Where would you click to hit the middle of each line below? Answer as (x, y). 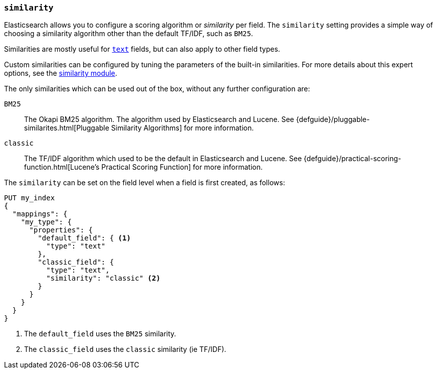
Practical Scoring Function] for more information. (182, 167)
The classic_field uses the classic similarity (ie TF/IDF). (125, 349)
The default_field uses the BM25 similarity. (100, 334)
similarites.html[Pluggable (67, 128)
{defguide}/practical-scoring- (353, 159)
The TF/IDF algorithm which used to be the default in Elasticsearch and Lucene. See (163, 159)
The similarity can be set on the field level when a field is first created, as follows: (145, 183)
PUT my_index (30, 198)
